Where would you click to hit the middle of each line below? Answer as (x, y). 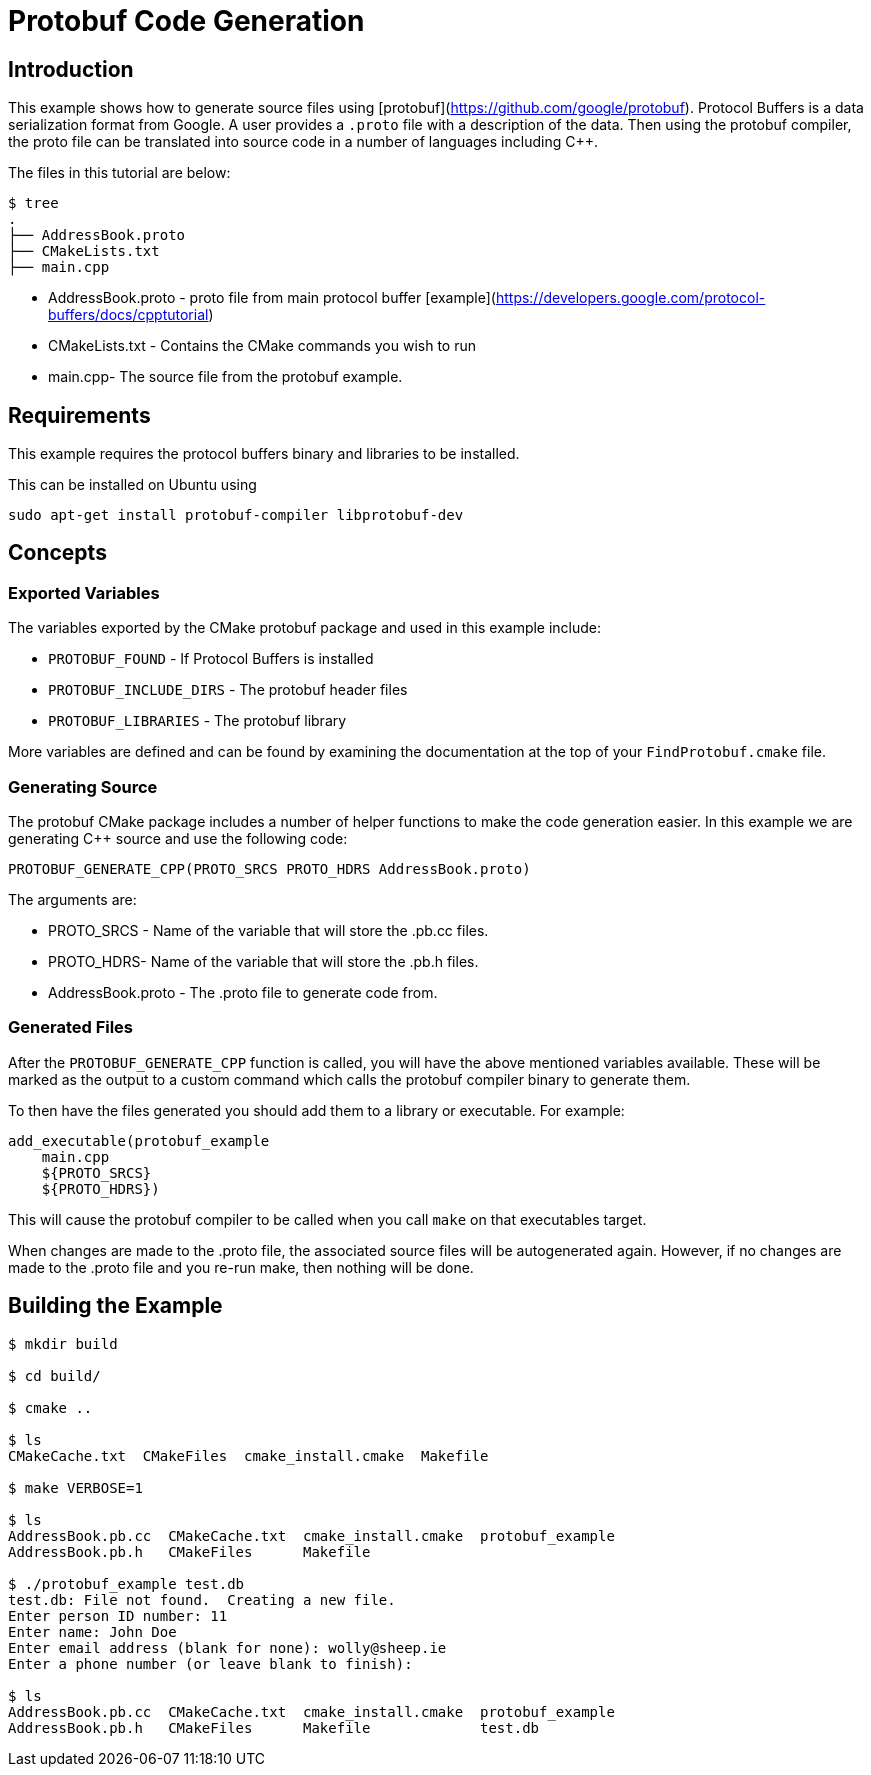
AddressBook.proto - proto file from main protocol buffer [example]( (272, 298)
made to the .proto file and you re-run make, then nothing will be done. (241, 1267)
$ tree (33, 203)
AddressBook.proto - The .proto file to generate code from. (243, 992)
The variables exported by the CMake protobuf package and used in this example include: (305, 628)
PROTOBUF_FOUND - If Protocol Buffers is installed (211, 659)
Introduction (71, 69)
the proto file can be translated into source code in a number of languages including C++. (303, 142)
